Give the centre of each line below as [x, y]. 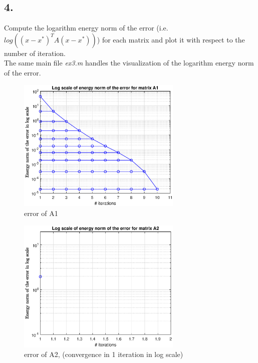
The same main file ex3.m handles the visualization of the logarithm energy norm [129, 63]
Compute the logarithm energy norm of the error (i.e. [86, 28]
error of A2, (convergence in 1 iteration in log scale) [104, 354]
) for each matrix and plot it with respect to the [171, 39]
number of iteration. [35, 53]
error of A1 [41, 213]
